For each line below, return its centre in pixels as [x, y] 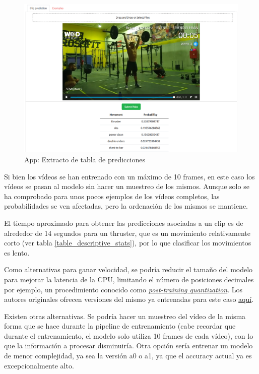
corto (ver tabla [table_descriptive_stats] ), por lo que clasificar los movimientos [128, 243]
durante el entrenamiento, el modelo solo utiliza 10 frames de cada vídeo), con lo [129, 335]
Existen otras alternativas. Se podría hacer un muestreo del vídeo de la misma [125, 316]
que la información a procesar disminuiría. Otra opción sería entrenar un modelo [128, 346]
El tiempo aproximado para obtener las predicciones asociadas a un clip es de [124, 223]
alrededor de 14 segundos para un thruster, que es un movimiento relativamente [127, 233]
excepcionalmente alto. [39, 365]
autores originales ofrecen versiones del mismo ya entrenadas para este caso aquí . [129, 299]
